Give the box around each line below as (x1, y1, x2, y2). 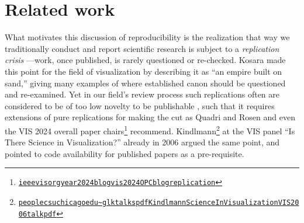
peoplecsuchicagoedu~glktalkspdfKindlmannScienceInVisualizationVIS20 (18, 198, 299, 207)
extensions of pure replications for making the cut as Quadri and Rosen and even (5, 111, 295, 123)
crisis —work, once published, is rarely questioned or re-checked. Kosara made (5, 54, 286, 66)
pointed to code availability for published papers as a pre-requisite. (5, 147, 244, 159)
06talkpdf (18, 210, 57, 218)
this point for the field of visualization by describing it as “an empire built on (5, 65, 282, 77)
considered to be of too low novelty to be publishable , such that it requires (5, 99, 275, 111)
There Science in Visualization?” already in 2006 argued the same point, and (5, 136, 280, 148)
